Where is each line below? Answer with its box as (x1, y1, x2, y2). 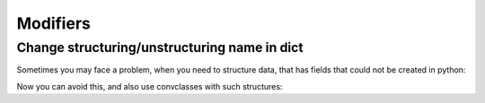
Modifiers (16, 13, 92, 33)
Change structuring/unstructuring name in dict (16, 39, 304, 56)
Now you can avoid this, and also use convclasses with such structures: (16, 81, 283, 91)
